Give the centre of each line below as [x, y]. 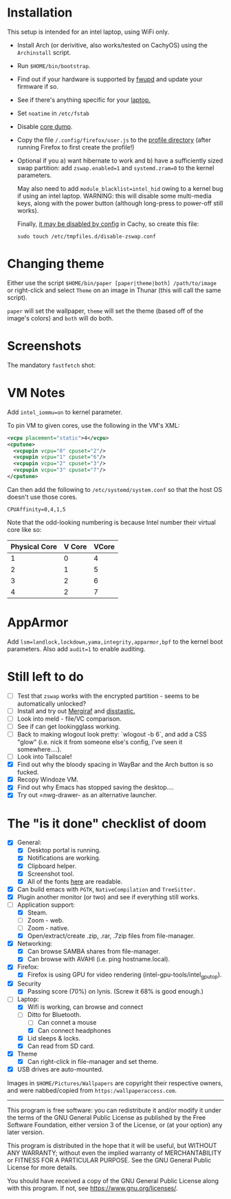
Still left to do [45, 677]
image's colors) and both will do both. [60, 318]
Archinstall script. [44, 52]
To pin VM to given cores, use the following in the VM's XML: [93, 425]
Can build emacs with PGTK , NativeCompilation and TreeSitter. [107, 889]
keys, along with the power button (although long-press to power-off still [120, 203]
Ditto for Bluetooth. [54, 1015]
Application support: [46, 905]
